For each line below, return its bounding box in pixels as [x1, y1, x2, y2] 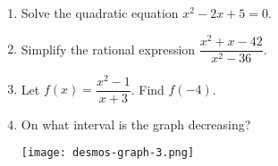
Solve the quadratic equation [21, 4, 179, 21]
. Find [131, 79, 164, 98]
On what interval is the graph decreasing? [21, 114, 251, 133]
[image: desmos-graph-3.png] [21, 146, 195, 160]
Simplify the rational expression [21, 39, 196, 58]
